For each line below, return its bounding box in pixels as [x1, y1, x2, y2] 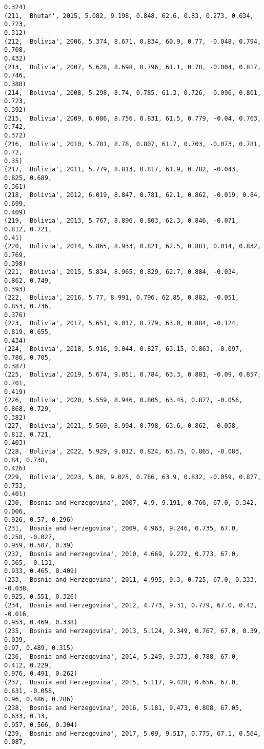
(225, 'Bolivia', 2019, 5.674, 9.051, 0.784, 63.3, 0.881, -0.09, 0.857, [4, 371, 261, 379]
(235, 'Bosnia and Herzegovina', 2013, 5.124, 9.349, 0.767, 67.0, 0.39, [4, 627, 261, 635]
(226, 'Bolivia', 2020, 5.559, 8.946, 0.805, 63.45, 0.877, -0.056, [4, 397, 243, 404]
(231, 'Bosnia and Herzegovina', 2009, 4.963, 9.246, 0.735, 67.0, [4, 525, 239, 533]
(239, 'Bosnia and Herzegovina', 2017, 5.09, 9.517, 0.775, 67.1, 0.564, [4, 730, 261, 737]
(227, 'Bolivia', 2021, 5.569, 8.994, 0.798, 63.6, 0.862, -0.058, [4, 422, 239, 430]
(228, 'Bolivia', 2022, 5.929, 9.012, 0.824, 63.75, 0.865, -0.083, [4, 448, 243, 456]
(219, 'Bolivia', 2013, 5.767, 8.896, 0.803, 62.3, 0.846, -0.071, [4, 217, 239, 225]
